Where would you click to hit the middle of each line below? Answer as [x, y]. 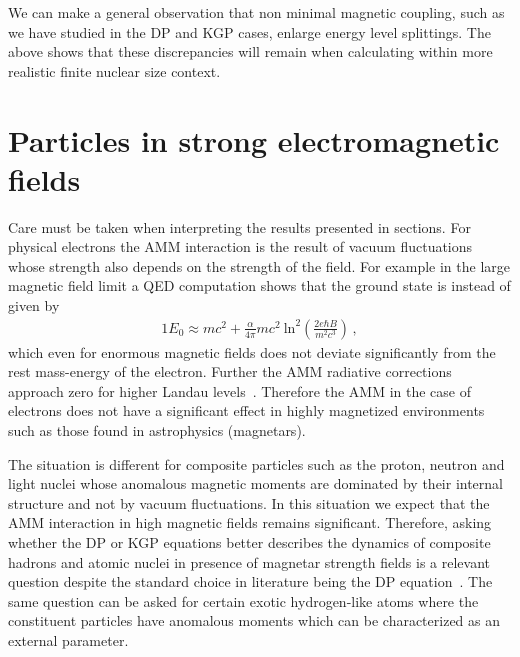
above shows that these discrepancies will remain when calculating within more [250, 51]
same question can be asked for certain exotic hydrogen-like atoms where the [243, 600]
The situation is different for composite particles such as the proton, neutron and [256, 463]
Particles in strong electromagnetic [254, 139]
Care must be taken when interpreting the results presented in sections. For [239, 226]
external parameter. [68, 640]
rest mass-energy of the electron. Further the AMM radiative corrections [230, 371]
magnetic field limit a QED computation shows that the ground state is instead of [259, 285]
